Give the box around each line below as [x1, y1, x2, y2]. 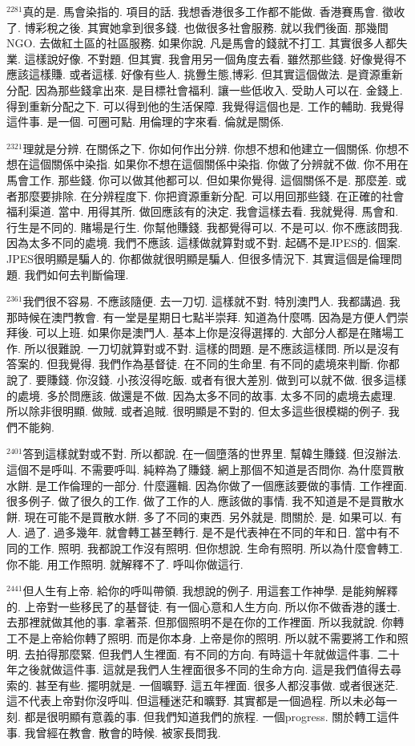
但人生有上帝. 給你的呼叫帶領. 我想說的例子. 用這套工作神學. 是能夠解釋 [22, 582, 398, 599]
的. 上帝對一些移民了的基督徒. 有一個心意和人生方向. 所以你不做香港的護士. [6, 598, 401, 614]
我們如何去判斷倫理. [24, 266, 129, 282]
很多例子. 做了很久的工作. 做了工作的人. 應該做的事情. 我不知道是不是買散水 [6, 493, 405, 509]
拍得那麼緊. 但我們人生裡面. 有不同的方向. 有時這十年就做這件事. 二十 [35, 645, 400, 662]
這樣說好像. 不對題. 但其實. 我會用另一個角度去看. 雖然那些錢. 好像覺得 [24, 50, 396, 67]
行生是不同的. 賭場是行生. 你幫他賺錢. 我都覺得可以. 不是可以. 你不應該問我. [6, 218, 403, 235]
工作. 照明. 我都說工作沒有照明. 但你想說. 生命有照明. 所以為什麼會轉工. [28, 540, 403, 556]
